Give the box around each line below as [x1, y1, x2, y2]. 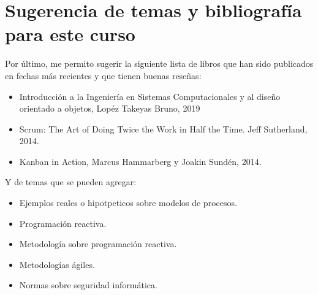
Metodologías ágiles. [19, 258, 95, 270]
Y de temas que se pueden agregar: [5, 175, 137, 188]
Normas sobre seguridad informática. [19, 278, 157, 291]
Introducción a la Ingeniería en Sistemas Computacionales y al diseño [19, 90, 281, 102]
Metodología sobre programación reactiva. [19, 237, 177, 250]
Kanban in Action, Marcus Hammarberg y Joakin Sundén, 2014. [19, 155, 262, 167]
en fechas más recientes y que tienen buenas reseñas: [5, 69, 202, 82]
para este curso [5, 21, 135, 47]
